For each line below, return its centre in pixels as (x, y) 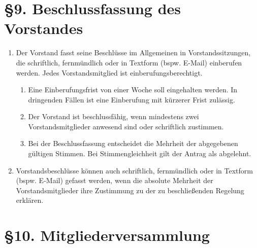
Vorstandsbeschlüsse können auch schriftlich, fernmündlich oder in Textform (134, 170)
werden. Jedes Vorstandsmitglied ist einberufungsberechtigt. (109, 72)
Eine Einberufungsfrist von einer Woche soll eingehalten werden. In (133, 90)
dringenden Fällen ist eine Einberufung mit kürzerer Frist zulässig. (132, 99)
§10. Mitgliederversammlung (107, 235)
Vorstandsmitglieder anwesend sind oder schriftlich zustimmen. (126, 126)
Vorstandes (44, 28)
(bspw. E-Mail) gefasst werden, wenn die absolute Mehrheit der (115, 180)
